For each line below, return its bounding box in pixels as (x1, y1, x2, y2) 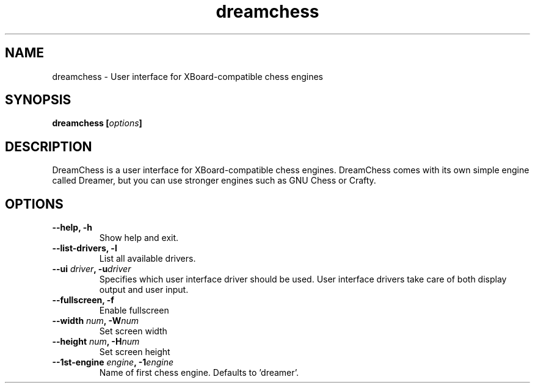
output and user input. (99, 284, 189, 295)
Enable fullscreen (99, 305, 169, 316)
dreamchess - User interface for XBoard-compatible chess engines (52, 71, 323, 82)
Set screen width (99, 326, 167, 337)
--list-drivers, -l (52, 243, 117, 254)
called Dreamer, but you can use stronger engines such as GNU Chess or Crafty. (52, 175, 376, 186)
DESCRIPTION (5, 138, 92, 154)
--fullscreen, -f (52, 295, 114, 306)
